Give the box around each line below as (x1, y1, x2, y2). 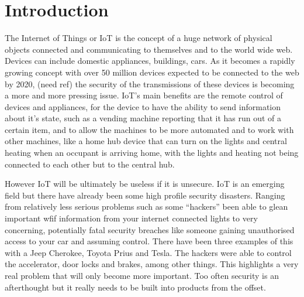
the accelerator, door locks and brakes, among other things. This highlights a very (5, 258, 299, 270)
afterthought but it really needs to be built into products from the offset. (5, 281, 266, 293)
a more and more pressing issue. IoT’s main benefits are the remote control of (5, 89, 283, 101)
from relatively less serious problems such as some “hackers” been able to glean (5, 200, 288, 213)
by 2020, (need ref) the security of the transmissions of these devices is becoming (5, 77, 295, 90)
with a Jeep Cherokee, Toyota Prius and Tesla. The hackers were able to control (5, 246, 292, 258)
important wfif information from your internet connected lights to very (5, 212, 258, 224)
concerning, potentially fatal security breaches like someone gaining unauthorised (5, 223, 295, 235)
